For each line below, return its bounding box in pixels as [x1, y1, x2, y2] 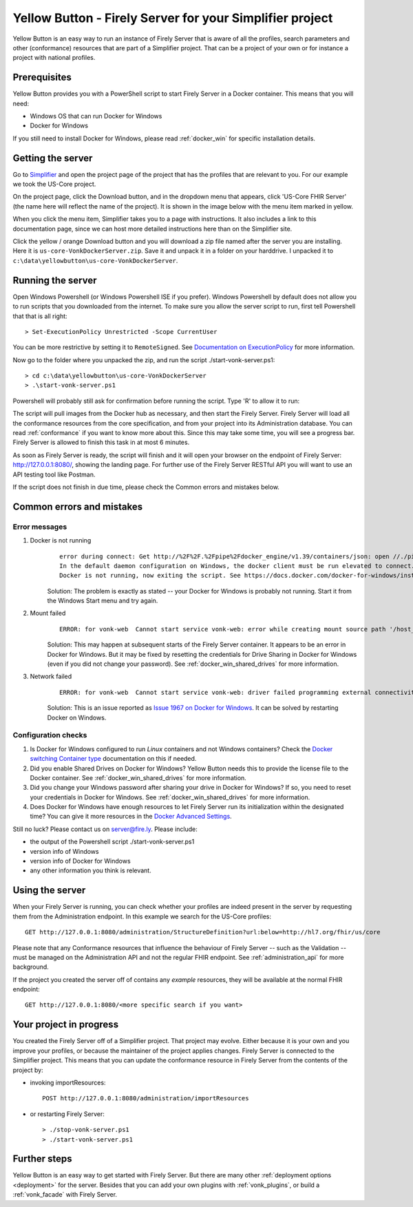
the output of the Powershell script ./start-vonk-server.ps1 [30, 837, 195, 846]
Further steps [12, 1153, 72, 1165]
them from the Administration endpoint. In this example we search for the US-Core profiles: [12, 912, 272, 921]
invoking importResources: [30, 1078, 106, 1087]
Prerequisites [12, 72, 72, 83]
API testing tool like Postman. [12, 470, 96, 479]
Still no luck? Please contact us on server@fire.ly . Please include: [12, 825, 198, 833]
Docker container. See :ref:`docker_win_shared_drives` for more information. [30, 773, 247, 781]
